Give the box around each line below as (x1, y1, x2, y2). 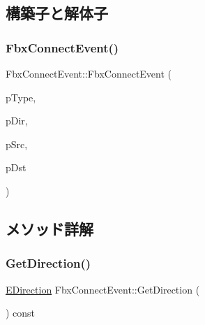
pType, (6, 89, 36, 104)
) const (6, 305, 36, 320)
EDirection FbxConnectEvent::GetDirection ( (6, 282, 200, 296)
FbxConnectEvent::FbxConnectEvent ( (6, 66, 172, 80)
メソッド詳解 (6, 217, 93, 239)
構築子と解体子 (6, 2, 108, 24)
